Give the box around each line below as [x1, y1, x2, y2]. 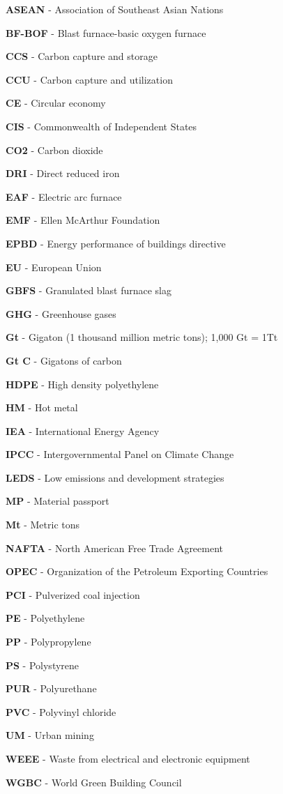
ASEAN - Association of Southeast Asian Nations [6, 2, 224, 16]
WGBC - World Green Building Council [6, 774, 182, 789]
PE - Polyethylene [6, 611, 85, 625]
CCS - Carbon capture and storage [6, 49, 158, 63]
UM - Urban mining [6, 728, 94, 742]
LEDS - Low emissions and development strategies [6, 470, 224, 484]
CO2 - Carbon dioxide [6, 142, 103, 157]
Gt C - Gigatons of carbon [6, 353, 122, 367]
